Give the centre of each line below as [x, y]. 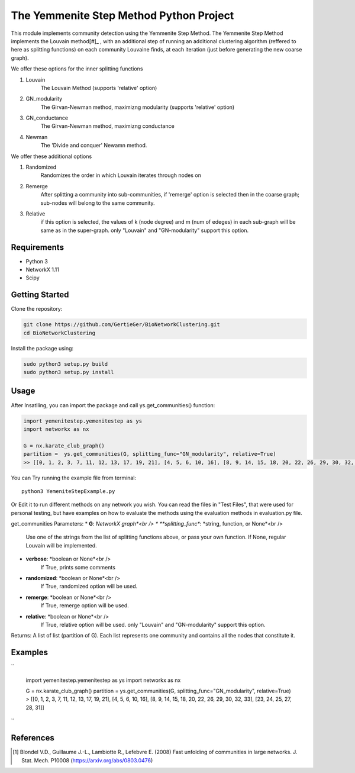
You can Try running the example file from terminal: [73, 478]
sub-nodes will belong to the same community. [98, 203]
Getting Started [40, 295]
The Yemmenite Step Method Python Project [122, 15]
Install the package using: [42, 348]
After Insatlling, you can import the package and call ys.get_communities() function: [113, 405]
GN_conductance [47, 118]
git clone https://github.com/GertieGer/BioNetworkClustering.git [122, 325]
